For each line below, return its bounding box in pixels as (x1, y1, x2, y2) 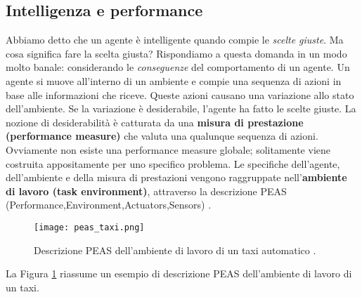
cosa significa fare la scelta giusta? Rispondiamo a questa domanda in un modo (6, 46, 347, 60)
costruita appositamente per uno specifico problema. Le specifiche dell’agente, (6, 156, 340, 171)
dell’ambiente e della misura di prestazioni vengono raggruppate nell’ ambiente (6, 170, 347, 185)
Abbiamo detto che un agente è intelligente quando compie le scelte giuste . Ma (6, 32, 344, 47)
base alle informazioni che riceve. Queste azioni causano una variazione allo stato (6, 87, 354, 102)
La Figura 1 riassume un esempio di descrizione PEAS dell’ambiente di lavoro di (6, 266, 352, 281)
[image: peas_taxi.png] (34, 222, 145, 232)
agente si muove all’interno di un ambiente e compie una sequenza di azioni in (6, 73, 342, 88)
